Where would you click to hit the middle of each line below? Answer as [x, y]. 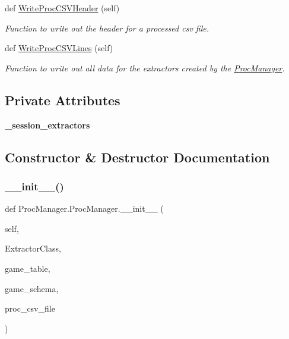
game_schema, [32, 288]
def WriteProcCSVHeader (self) [62, 8]
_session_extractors [47, 125]
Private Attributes [63, 100]
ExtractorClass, [33, 248]
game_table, [28, 268]
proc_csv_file [30, 308]
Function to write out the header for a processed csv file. [107, 28]
